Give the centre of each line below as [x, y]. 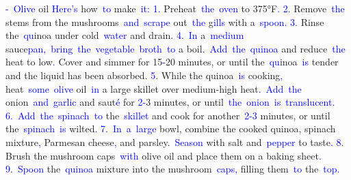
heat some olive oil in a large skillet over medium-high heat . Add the [154, 88]
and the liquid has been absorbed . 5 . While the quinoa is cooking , [144, 75]
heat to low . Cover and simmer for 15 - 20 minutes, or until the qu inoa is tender [172, 62]
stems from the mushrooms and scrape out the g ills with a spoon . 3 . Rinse [165, 21]
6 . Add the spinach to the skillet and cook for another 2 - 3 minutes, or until [168, 115]
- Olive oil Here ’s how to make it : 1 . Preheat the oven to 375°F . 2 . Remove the [175, 8]
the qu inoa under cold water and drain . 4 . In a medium [125, 35]
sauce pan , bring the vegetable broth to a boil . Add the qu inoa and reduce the [175, 48]
